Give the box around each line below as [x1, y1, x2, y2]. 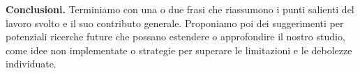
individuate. [6, 56, 57, 71]
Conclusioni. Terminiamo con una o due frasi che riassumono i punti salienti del [6, 2, 354, 16]
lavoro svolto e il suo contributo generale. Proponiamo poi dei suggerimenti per [6, 15, 344, 30]
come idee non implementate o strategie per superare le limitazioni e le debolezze [6, 42, 352, 57]
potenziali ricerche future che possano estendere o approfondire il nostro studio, [6, 29, 345, 44]
